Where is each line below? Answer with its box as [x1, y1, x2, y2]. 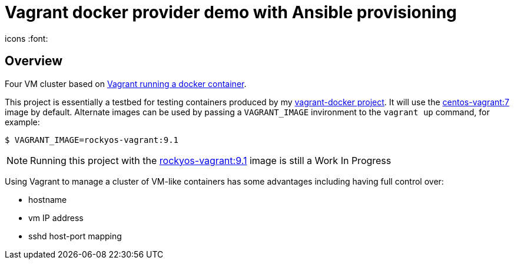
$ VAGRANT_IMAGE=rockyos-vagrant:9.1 [5, 135, 179, 145]
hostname [28, 194, 67, 205]
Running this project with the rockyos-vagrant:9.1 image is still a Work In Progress [30, 154, 392, 166]
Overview [5, 54, 63, 69]
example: [5, 116, 40, 127]
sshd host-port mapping [28, 230, 122, 241]
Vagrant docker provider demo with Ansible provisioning [5, 2, 457, 22]
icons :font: [5, 33, 48, 44]
